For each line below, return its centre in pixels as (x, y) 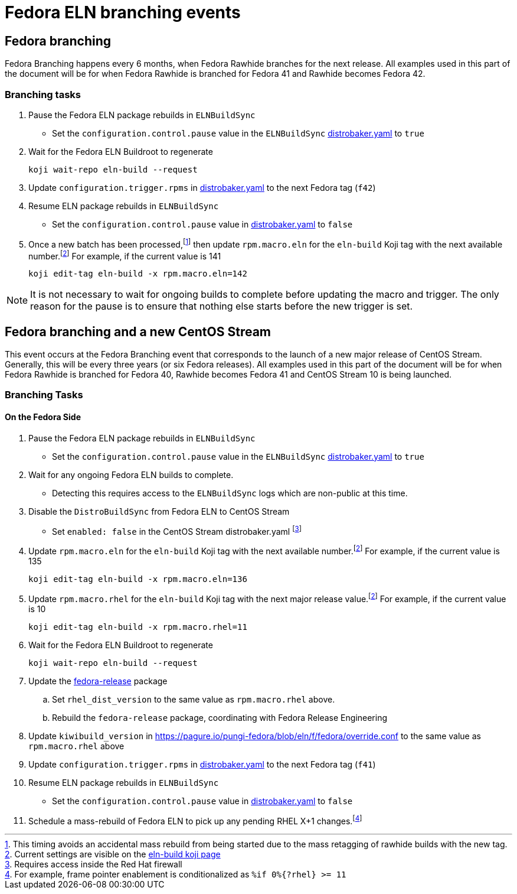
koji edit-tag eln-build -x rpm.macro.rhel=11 (138, 627)
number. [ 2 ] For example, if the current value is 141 (125, 255)
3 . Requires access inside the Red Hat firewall (94, 864)
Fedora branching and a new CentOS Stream (138, 331)
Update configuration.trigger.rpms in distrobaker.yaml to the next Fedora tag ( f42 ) (202, 187)
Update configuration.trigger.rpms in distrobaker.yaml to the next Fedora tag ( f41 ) (202, 764)
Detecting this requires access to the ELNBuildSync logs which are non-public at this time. (230, 493)
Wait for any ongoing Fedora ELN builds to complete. (131, 474)
